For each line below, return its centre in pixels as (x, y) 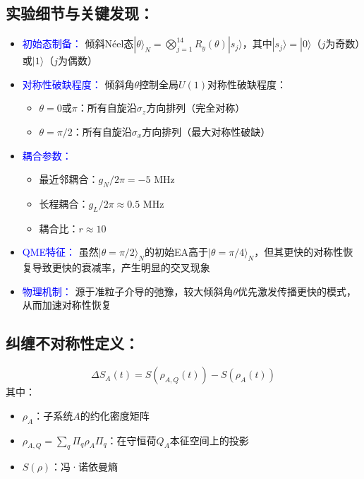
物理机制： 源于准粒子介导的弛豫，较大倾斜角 (128, 291)
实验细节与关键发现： (80, 13)
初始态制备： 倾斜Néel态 (78, 43)
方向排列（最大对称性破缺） (206, 131)
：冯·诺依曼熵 (85, 467)
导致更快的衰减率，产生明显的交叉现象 (121, 267)
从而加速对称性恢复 (67, 305)
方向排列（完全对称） (196, 108)
